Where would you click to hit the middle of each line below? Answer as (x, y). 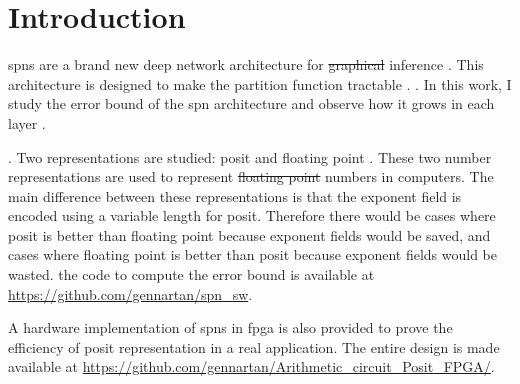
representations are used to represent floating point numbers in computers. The (251, 176)
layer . (27, 122)
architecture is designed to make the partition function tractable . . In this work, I (260, 83)
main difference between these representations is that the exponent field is (235, 195)
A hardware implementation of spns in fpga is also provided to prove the (230, 327)
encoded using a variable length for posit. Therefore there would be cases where (252, 215)
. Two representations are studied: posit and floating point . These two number (250, 156)
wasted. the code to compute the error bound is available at (191, 274)
